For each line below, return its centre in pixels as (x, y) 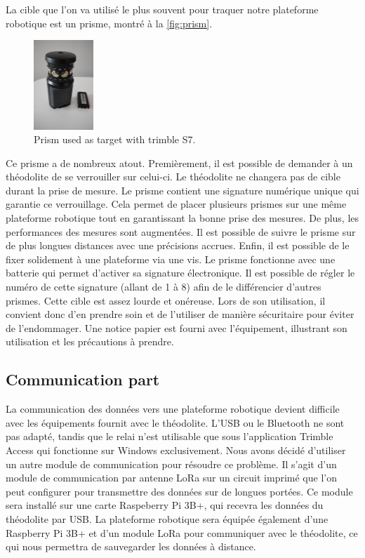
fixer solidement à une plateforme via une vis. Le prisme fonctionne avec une (171, 259)
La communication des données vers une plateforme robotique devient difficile (173, 409)
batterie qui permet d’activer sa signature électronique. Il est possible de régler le (180, 273)
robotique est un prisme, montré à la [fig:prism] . (109, 23)
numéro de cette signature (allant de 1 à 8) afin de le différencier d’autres (164, 287)
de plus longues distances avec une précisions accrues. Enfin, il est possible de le (178, 245)
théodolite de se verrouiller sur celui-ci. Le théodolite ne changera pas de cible (173, 177)
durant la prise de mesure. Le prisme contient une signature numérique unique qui (182, 190)
